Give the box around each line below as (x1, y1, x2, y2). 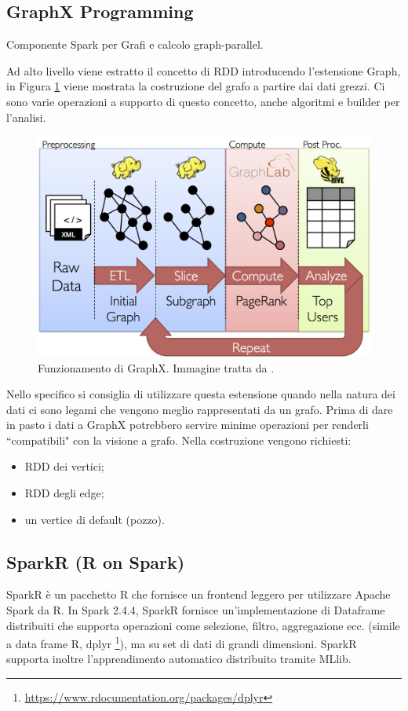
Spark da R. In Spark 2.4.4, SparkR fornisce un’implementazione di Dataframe (6, 602, 385, 618)
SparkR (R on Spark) (6, 549, 185, 574)
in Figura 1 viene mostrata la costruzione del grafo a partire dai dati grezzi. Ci (6, 78, 385, 94)
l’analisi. (6, 108, 46, 125)
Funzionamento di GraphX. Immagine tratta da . (38, 359, 275, 376)
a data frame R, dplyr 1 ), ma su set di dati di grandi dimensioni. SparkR (6, 633, 357, 651)
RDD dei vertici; (24, 458, 104, 475)
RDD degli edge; (24, 485, 104, 501)
